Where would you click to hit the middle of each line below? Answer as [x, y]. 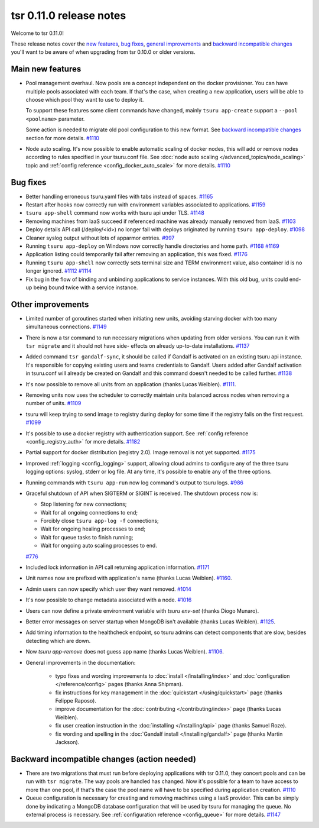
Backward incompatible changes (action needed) [103, 759]
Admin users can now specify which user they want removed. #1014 [109, 589]
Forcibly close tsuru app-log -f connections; [100, 521]
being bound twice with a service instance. [86, 287]
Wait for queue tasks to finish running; [87, 537]
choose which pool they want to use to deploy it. [85, 100]
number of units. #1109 [53, 403]
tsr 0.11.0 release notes [69, 15]
